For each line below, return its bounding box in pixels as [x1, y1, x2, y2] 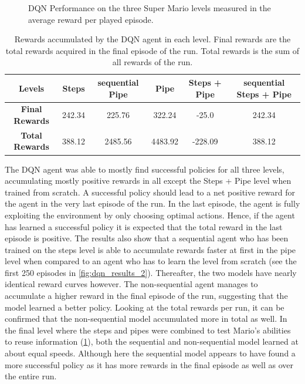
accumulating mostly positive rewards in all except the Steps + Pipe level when [5, 174, 292, 187]
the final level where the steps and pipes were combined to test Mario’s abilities [5, 324, 291, 336]
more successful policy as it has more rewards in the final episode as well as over [5, 358, 293, 370]
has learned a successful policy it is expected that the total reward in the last [5, 220, 283, 233]
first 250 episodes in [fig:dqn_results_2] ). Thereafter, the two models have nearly [5, 266, 297, 278]
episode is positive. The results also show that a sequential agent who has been [5, 232, 289, 244]
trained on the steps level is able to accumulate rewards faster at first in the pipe [5, 243, 296, 255]
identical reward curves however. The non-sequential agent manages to [5, 278, 258, 290]
